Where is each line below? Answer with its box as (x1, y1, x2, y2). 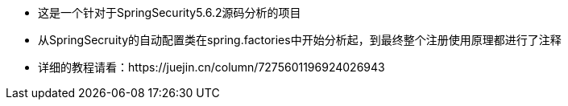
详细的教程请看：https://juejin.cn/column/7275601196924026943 (38, 60, 385, 74)
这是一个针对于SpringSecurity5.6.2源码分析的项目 (38, 6, 301, 19)
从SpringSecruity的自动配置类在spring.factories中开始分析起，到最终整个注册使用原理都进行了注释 (38, 33, 562, 47)
